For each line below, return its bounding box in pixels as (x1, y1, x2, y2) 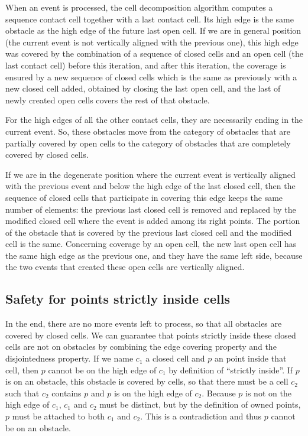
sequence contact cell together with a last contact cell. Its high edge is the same (5, 12, 294, 25)
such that (5, 386, 40, 399)
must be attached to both (12, 410, 105, 422)
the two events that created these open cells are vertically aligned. (5, 261, 245, 273)
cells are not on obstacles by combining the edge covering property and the (5, 340, 277, 353)
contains (51, 386, 82, 399)
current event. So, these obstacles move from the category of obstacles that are (5, 125, 290, 137)
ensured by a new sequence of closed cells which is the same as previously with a (5, 70, 297, 83)
